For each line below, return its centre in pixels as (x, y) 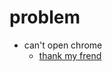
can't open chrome (63, 45)
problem (45, 17)
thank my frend (70, 55)
